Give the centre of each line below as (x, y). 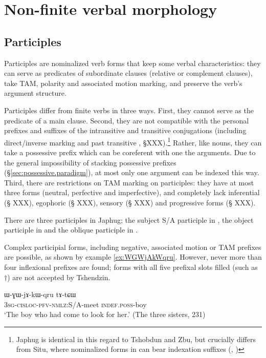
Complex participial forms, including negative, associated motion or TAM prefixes (133, 247)
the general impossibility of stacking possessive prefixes (90, 162)
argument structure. (35, 93)
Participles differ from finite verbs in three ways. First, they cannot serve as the (129, 110)
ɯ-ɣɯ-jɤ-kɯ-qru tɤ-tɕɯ (40, 294)
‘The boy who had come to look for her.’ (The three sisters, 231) (105, 314)
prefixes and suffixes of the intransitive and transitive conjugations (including (125, 130)
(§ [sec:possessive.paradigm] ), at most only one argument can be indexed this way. (132, 172)
